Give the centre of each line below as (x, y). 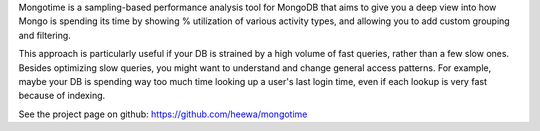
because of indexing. (62, 96)
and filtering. (45, 35)
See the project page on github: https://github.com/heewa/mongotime (163, 114)
